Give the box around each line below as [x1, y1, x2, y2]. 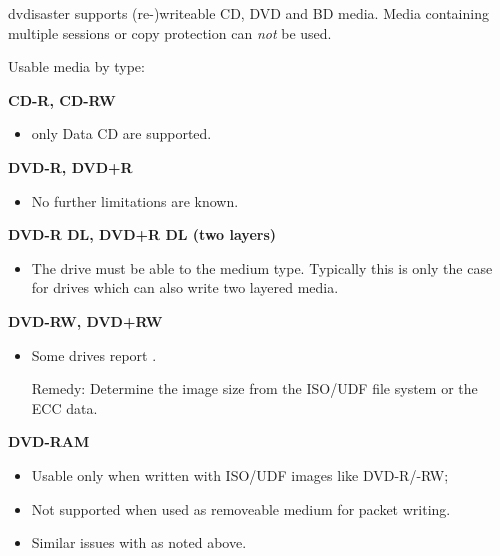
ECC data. [31, 397, 98, 418]
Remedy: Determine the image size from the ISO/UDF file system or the [31, 378, 478, 399]
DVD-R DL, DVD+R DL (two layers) [8, 224, 277, 245]
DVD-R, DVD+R [8, 156, 133, 177]
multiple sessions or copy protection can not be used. [8, 22, 332, 43]
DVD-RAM [8, 431, 90, 452]
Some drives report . [31, 344, 157, 365]
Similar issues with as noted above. [31, 532, 247, 553]
